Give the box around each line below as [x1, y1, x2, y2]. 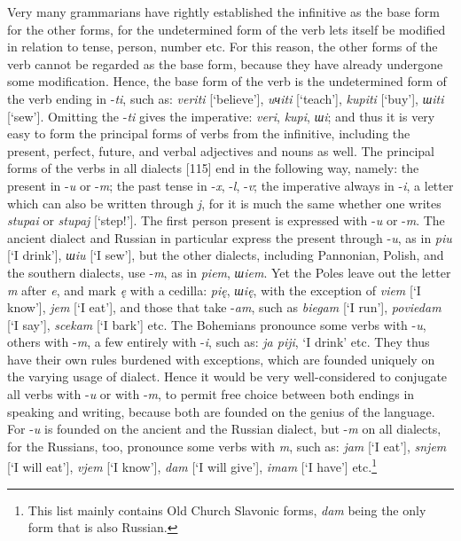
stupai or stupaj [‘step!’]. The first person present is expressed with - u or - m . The [7, 211, 445, 230]
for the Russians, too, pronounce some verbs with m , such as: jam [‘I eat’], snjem [7, 436, 447, 455]
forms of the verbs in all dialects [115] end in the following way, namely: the [7, 159, 419, 177]
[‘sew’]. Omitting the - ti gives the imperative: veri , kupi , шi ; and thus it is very [7, 106, 435, 125]
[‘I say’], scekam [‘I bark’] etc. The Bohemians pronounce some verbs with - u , [7, 315, 426, 333]
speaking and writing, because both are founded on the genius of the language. [7, 402, 435, 420]
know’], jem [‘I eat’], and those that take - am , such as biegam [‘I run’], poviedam [7, 298, 441, 317]
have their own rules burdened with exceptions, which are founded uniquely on [7, 349, 435, 368]
